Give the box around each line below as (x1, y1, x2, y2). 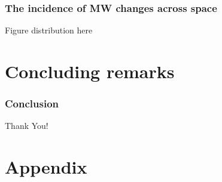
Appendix (5, 155, 87, 179)
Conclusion (5, 96, 59, 111)
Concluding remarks (5, 59, 175, 83)
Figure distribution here (5, 24, 93, 36)
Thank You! (5, 119, 48, 132)
